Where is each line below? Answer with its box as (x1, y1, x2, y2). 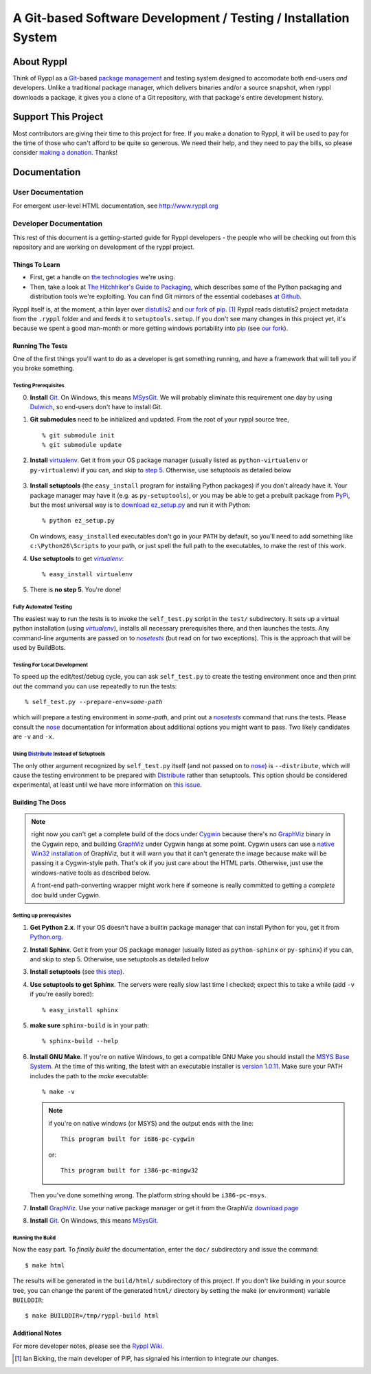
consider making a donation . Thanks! (12, 149, 118, 157)
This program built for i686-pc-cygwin (60, 1135, 195, 1143)
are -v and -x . (12, 732, 54, 741)
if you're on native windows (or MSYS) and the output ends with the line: (48, 1119, 254, 1127)
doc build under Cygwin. (31, 891, 101, 899)
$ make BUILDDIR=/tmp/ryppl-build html (25, 1312, 159, 1320)
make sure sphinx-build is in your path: (30, 1021, 149, 1029)
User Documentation (12, 188, 84, 197)
